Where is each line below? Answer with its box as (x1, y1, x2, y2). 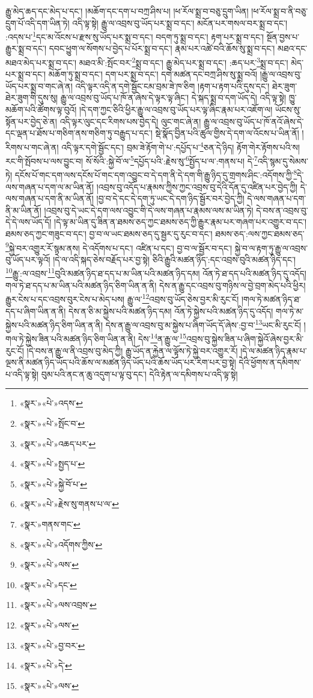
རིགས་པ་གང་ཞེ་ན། (5, 140, 59, 153)
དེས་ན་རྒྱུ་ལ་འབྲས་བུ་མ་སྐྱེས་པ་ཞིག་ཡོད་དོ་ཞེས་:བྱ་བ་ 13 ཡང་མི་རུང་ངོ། (105, 317, 302, 331)
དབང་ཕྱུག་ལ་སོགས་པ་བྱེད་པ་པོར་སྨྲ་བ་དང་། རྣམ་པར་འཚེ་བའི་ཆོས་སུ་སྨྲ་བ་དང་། (49, 42, 275, 55)
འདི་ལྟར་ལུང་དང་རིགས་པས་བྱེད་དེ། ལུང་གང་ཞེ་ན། (59, 115, 201, 127)
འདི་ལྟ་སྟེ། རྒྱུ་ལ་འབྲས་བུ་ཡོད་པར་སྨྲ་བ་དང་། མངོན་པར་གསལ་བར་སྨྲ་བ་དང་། (72, 16, 288, 29)
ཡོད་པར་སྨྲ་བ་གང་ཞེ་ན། (5, 79, 73, 92)
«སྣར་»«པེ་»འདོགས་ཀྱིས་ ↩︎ (19, 538, 103, 550)
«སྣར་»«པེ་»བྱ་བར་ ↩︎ (19, 639, 85, 651)
